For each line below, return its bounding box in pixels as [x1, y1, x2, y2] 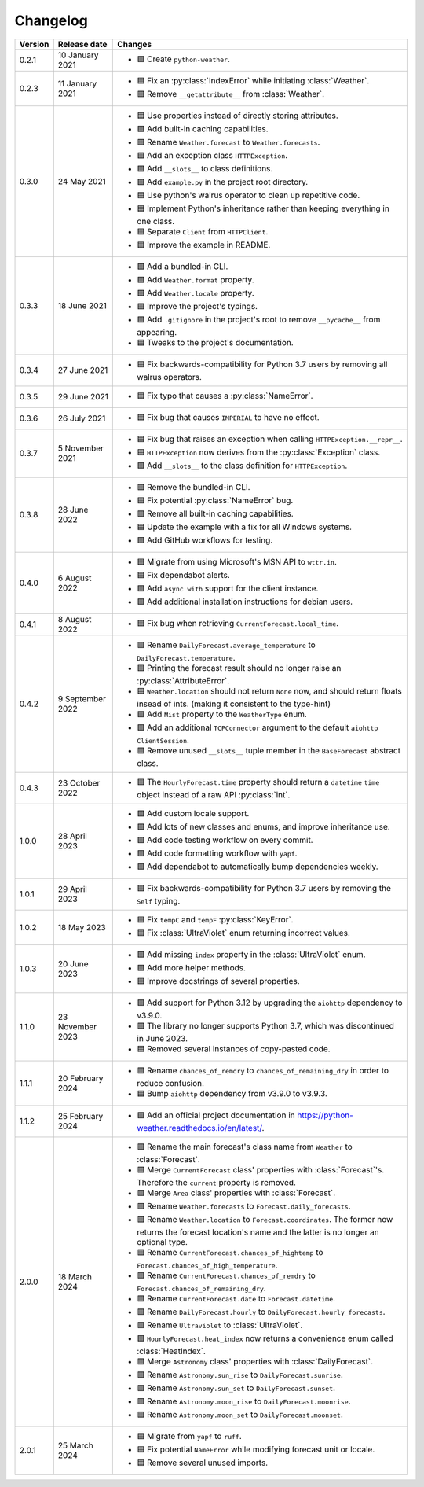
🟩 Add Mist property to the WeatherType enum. [137, 709, 308, 720]
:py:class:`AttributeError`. [137, 675, 230, 686]
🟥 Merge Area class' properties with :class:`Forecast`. [137, 1187, 336, 1198]
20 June [57, 959, 90, 970]
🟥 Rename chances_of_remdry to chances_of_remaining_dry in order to [137, 1065, 389, 1076]
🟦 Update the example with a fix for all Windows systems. [137, 521, 353, 532]
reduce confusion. [137, 1077, 204, 1088]
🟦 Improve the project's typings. [137, 300, 258, 311]
